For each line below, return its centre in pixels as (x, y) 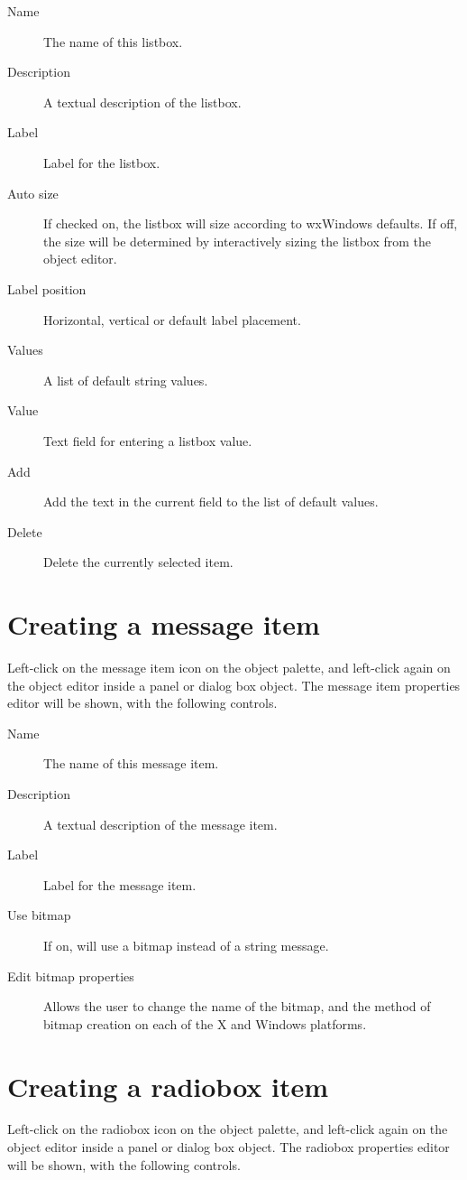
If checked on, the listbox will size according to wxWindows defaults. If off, (251, 223)
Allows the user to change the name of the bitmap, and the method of (237, 1006)
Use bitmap (39, 915)
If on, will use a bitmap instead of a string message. (186, 945)
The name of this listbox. (113, 41)
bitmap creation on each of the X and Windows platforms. (205, 1023)
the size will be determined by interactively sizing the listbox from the (238, 241)
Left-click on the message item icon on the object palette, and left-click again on (229, 667)
